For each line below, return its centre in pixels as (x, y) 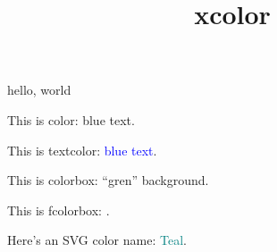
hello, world (39, 90)
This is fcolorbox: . (59, 210)
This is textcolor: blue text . (82, 150)
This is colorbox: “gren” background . (108, 180)
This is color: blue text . (71, 119)
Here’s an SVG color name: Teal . (97, 240)
